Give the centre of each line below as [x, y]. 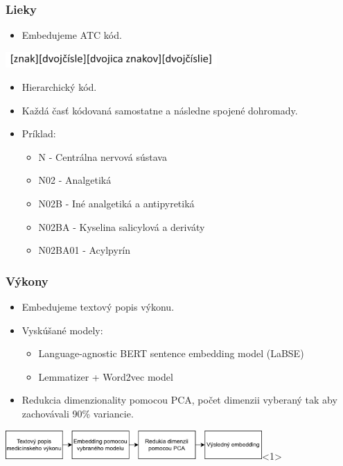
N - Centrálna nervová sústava [103, 156]
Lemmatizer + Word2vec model [106, 376]
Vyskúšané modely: [62, 330]
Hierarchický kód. [59, 87]
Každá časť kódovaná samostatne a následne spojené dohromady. [160, 110]
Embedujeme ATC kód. [72, 35]
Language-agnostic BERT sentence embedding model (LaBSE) [171, 353]
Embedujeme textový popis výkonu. [98, 307]
